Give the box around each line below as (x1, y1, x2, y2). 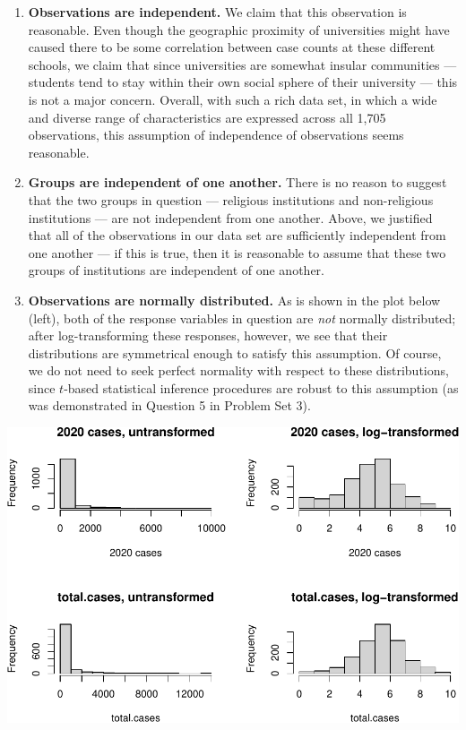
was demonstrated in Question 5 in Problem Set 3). (28, 396, 311, 415)
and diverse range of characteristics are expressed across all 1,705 (28, 107, 386, 126)
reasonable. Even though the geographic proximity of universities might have (28, 20, 450, 39)
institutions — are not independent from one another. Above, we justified (28, 208, 433, 227)
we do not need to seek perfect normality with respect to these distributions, (28, 361, 449, 380)
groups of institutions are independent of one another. (28, 261, 324, 279)
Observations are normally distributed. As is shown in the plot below (28, 290, 441, 309)
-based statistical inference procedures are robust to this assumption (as (64, 378, 459, 397)
